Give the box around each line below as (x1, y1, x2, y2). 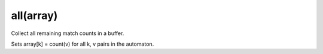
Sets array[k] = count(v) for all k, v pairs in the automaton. (11, 40, 154, 47)
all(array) (11, 9, 58, 22)
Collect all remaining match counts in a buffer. (11, 30, 124, 37)
